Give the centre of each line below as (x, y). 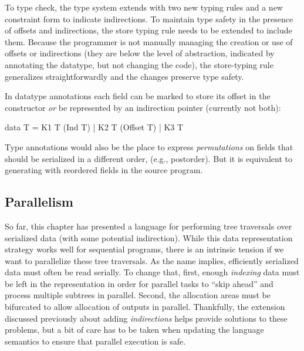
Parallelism (39, 202)
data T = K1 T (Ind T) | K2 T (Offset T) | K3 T (94, 127)
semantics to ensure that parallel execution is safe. (95, 341)
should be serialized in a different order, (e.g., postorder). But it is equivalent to (148, 158)
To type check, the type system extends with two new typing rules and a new (144, 7)
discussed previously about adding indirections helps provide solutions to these (146, 318)
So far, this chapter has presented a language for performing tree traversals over (148, 226)
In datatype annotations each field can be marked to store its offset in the (138, 96)
